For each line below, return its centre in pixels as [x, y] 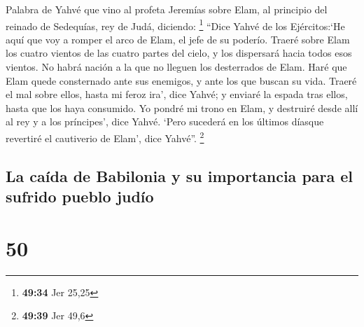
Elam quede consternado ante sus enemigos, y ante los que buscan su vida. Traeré [181, 80]
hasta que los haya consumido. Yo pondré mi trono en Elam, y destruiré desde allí [182, 107]
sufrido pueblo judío [80, 196]
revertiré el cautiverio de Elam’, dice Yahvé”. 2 [105, 137]
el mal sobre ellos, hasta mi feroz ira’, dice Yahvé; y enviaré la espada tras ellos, [177, 94]
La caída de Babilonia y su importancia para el [180, 175]
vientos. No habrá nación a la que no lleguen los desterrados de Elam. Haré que [176, 67]
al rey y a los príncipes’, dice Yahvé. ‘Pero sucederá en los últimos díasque [165, 121]
